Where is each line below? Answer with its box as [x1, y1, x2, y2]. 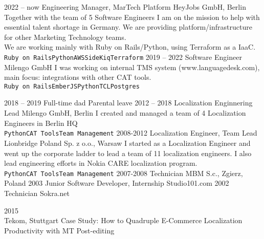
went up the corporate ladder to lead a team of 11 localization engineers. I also [4, 147, 252, 158]
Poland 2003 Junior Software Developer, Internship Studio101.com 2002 [4, 178, 229, 188]
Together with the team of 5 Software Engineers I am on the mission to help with [4, 11, 260, 22]
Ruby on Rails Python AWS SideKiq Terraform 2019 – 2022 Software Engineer [4, 51, 242, 62]
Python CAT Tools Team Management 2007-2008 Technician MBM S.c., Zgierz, [4, 167, 243, 178]
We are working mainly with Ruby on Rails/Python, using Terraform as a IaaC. [4, 41, 256, 52]
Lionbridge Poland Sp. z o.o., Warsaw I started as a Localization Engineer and [4, 137, 251, 148]
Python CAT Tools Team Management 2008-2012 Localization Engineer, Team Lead [4, 127, 257, 138]
